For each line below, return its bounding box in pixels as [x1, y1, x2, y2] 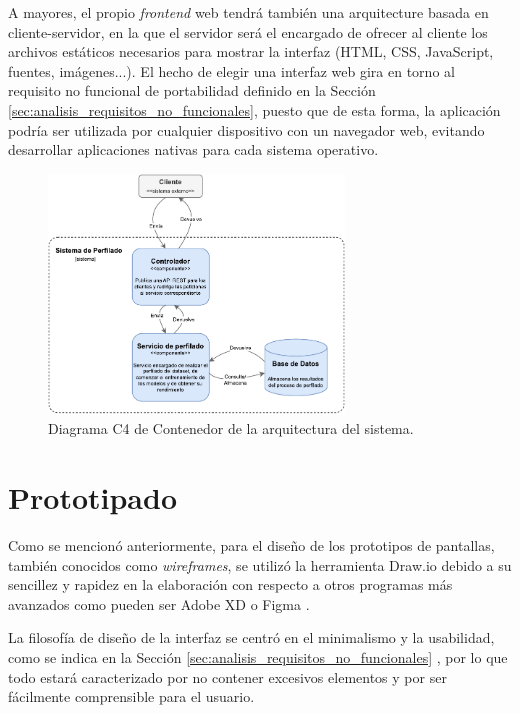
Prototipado [8, 477, 177, 518]
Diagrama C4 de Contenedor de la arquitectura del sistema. [48, 418, 414, 439]
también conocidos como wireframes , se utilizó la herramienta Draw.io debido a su [8, 554, 512, 575]
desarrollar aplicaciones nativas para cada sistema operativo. [8, 139, 379, 160]
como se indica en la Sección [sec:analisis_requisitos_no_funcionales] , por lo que [8, 647, 508, 668]
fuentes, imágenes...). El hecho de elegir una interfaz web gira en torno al [8, 60, 455, 81]
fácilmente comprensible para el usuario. [8, 686, 255, 707]
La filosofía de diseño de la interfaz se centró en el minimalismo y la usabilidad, [8, 627, 495, 648]
